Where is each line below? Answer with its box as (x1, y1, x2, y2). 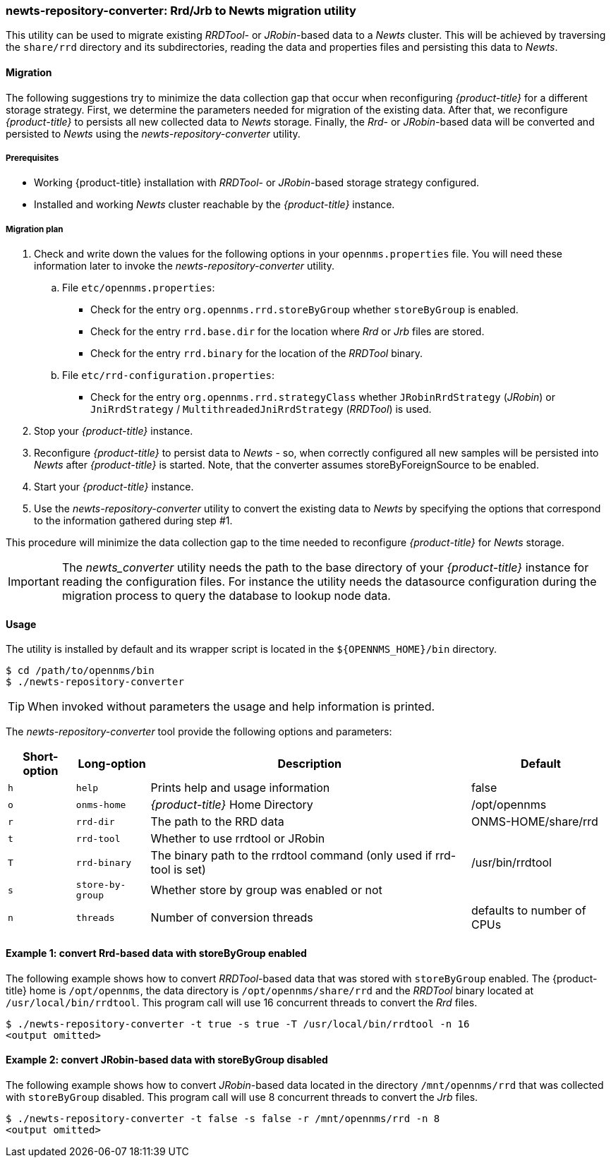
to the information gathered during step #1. (34, 514, 233, 527)
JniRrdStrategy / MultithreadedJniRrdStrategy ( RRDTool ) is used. (90, 403, 432, 416)
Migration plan (6, 224, 63, 234)
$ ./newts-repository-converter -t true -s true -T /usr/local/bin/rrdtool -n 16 (6, 1018, 470, 1030)
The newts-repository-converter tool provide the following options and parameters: (6, 725, 392, 738)
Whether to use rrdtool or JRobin (150, 831, 325, 846)
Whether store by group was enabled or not (150, 883, 382, 898)
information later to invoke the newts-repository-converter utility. (34, 260, 335, 272)
